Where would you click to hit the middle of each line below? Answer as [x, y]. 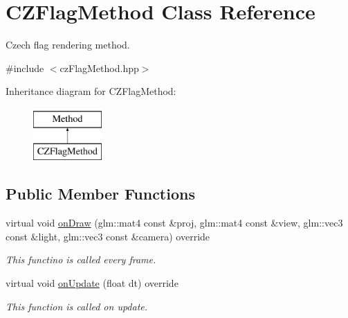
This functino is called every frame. [81, 259]
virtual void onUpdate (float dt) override [92, 283]
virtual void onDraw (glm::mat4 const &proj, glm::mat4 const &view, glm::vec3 [174, 223]
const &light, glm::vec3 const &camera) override [108, 236]
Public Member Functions [100, 194]
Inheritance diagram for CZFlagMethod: [91, 91]
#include [25, 68]
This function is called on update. [77, 306]
